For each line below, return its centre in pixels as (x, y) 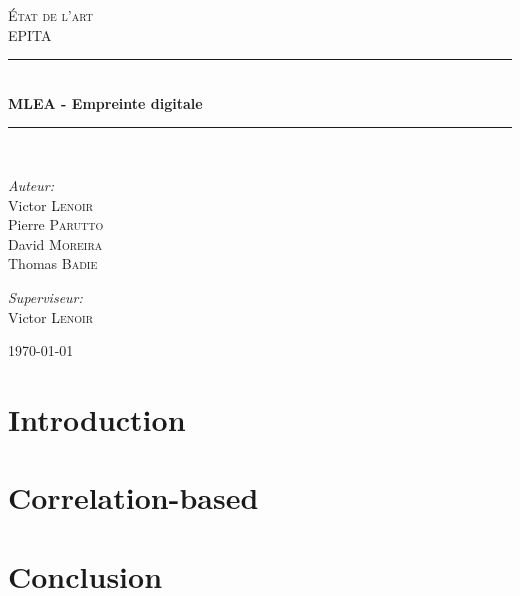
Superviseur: (45, 296)
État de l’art (50, 15)
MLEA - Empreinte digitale (105, 102)
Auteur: (31, 184)
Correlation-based (133, 497)
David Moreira (55, 243)
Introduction (97, 418)
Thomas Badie (53, 263)
